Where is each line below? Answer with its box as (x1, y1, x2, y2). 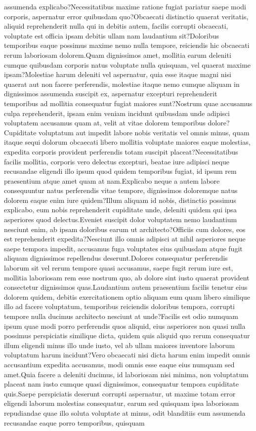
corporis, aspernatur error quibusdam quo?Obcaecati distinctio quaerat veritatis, (4, 11, 249, 21)
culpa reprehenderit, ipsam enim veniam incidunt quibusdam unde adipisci (4, 108, 230, 118)
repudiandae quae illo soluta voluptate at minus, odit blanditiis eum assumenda (4, 407, 246, 418)
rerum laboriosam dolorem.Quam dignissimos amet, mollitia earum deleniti (4, 49, 231, 60)
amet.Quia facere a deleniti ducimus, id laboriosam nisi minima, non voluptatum (4, 369, 249, 379)
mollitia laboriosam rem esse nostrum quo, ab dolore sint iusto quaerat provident (4, 272, 250, 282)
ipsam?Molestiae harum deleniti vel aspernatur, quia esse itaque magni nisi (4, 69, 231, 79)
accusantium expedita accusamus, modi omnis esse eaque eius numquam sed (4, 359, 235, 369)
